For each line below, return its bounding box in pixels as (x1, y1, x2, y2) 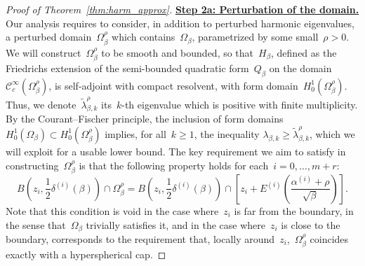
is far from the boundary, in (234, 203, 354, 218)
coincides (310, 232, 349, 246)
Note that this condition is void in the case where (6, 203, 219, 218)
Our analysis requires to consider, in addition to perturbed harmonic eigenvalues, (6, 15, 354, 30)
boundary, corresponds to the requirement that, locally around (6, 232, 275, 246)
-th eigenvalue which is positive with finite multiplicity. (121, 97, 358, 111)
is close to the (281, 217, 340, 232)
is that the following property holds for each (79, 157, 269, 172)
